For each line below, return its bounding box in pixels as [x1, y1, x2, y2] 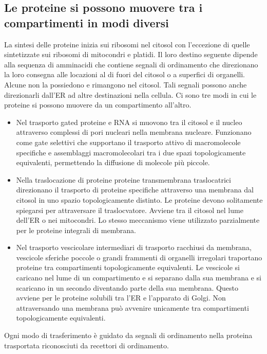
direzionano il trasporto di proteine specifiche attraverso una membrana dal [16, 184, 254, 195]
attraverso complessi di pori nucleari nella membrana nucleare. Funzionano [16, 127, 252, 137]
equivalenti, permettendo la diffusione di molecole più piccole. [16, 157, 210, 168]
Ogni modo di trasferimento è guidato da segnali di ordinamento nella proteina [4, 330, 253, 341]
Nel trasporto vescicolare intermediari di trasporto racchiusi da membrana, [16, 242, 252, 253]
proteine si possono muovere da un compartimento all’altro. [4, 99, 192, 110]
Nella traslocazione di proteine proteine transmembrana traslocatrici [16, 174, 231, 185]
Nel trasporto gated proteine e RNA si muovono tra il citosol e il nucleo [16, 116, 242, 127]
